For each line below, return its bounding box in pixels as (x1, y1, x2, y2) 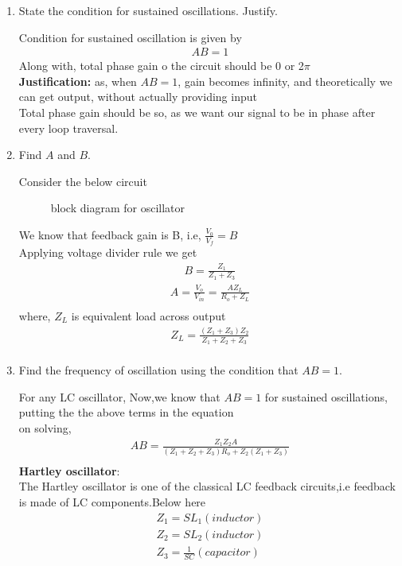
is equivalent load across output (71, 308, 226, 324)
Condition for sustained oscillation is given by (18, 29, 242, 45)
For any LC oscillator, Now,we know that (18, 388, 221, 405)
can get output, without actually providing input (18, 88, 257, 105)
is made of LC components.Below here (18, 493, 206, 510)
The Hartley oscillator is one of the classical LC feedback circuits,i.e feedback (18, 478, 396, 494)
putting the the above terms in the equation (18, 404, 234, 421)
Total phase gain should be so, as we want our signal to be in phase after (18, 104, 376, 120)
